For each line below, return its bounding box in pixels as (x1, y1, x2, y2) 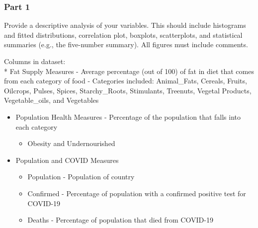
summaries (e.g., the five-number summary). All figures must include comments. (4, 39, 248, 50)
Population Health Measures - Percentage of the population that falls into (15, 111, 241, 122)
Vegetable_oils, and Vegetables (4, 95, 99, 105)
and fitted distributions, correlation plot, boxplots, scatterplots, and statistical (4, 29, 243, 40)
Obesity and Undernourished (27, 138, 115, 149)
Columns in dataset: (4, 56, 66, 66)
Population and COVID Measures (15, 154, 119, 165)
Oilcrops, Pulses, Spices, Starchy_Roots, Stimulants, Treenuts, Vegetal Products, (4, 85, 252, 95)
